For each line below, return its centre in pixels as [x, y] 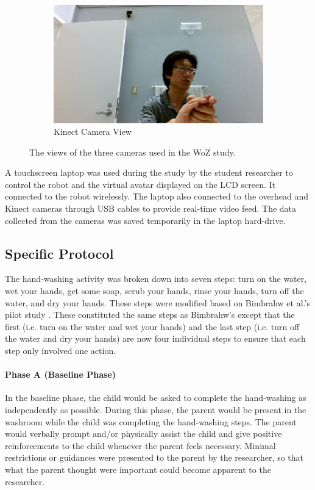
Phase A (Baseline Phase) [61, 374]
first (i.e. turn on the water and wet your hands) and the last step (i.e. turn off [152, 326]
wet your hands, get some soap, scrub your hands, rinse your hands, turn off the [154, 291]
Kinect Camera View [93, 132]
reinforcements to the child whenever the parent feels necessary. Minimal [140, 445]
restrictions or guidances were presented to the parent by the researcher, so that [154, 457]
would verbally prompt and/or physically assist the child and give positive [143, 434]
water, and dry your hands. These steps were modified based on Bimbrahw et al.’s [157, 302]
